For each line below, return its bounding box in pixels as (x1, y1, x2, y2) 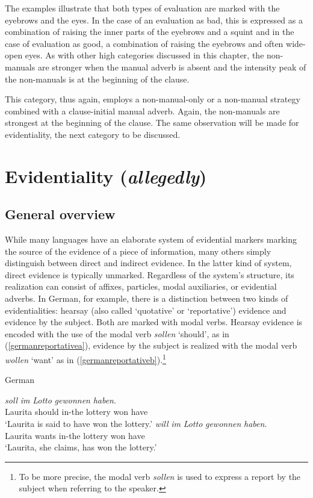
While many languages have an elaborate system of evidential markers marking (5, 233, 297, 246)
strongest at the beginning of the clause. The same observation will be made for (5, 116, 299, 129)
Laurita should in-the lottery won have (5, 405, 148, 418)
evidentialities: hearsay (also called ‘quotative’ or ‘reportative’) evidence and (5, 303, 287, 316)
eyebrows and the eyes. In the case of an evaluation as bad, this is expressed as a (5, 13, 303, 26)
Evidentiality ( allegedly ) (5, 163, 207, 188)
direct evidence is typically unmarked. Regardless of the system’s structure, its (5, 268, 294, 281)
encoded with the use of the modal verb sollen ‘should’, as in (5, 327, 229, 340)
